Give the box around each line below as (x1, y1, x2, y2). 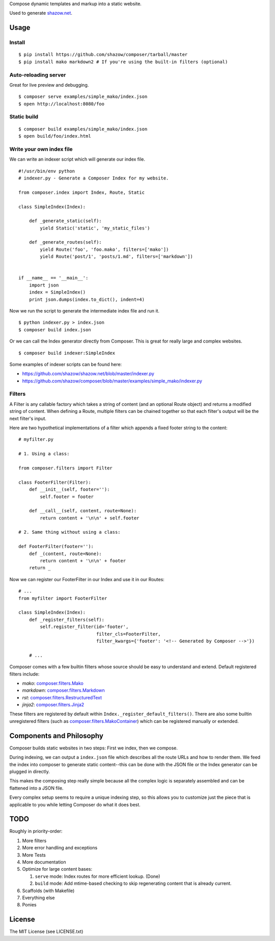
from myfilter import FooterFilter (18, 595, 107, 601)
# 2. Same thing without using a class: (18, 529, 121, 535)
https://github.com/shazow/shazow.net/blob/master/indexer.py (22, 371, 155, 377)
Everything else (22, 895, 55, 901)
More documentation (22, 859, 66, 865)
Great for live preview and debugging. (9, 82, 89, 88)
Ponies (22, 902, 37, 908)
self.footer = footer (40, 493, 94, 500)
